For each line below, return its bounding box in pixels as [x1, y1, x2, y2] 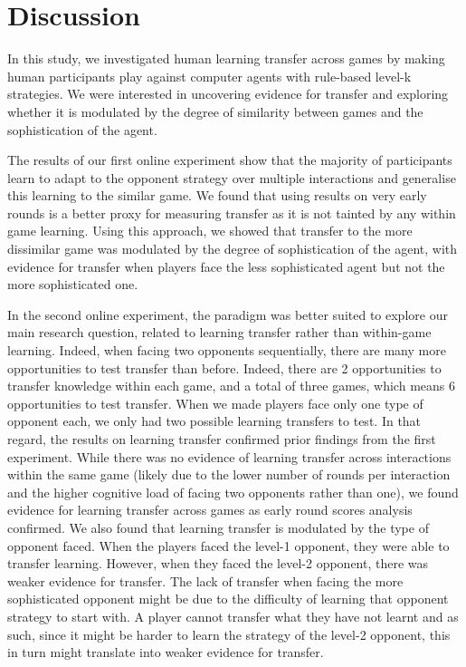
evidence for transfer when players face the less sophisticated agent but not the [7, 256, 445, 275]
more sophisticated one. [7, 275, 138, 294]
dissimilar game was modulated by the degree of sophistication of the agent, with [7, 239, 458, 258]
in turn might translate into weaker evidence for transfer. [7, 643, 324, 662]
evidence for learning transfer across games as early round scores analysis [7, 500, 413, 519]
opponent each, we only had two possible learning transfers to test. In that [7, 411, 422, 430]
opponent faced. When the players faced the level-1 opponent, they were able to [7, 536, 450, 555]
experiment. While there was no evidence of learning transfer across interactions [7, 447, 452, 466]
